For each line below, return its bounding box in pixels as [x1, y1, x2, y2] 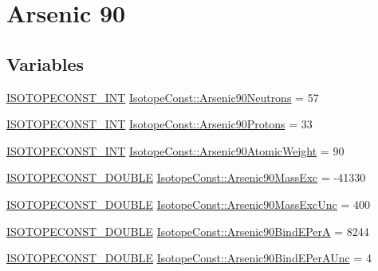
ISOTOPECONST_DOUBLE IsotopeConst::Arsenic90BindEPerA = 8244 [6, 222, 369, 239]
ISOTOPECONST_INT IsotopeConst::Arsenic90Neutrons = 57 [6, 88, 319, 105]
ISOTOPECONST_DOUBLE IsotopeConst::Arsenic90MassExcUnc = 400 [6, 195, 371, 212]
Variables [6, 51, 85, 76]
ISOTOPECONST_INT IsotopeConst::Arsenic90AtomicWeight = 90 [6, 142, 345, 159]
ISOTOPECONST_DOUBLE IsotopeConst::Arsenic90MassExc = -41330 [6, 169, 366, 186]
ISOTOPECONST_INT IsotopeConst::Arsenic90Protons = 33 [6, 116, 313, 132]
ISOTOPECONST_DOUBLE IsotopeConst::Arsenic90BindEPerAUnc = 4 [6, 249, 372, 266]
